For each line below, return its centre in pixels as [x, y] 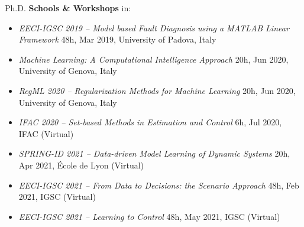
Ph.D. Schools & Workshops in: [68, 8]
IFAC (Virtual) [46, 133]
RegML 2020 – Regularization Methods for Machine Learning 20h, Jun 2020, [157, 90]
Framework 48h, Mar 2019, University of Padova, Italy [117, 39]
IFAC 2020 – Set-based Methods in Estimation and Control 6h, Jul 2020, [150, 122]
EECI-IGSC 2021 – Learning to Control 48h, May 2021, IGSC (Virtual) [149, 216]
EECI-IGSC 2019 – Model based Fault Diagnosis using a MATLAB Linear [154, 27]
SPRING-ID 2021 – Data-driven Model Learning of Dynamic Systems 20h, [154, 153]
